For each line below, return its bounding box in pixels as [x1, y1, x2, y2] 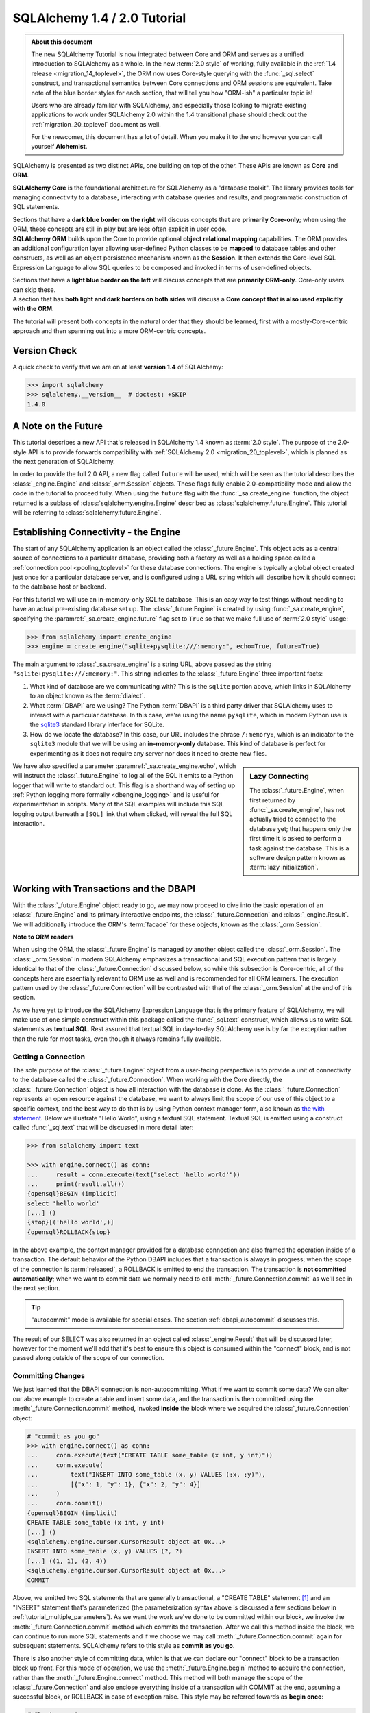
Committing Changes [12, 1371, 86, 1381]
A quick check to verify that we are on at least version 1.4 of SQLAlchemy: [12, 363, 223, 371]
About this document [31, 38, 93, 46]
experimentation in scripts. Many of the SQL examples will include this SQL [12, 800, 225, 809]
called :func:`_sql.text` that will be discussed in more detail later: [12, 1124, 194, 1132]
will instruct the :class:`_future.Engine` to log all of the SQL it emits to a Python [12, 772, 234, 780]
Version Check [12, 345, 77, 356]
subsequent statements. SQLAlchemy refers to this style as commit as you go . [12, 1642, 235, 1650]
